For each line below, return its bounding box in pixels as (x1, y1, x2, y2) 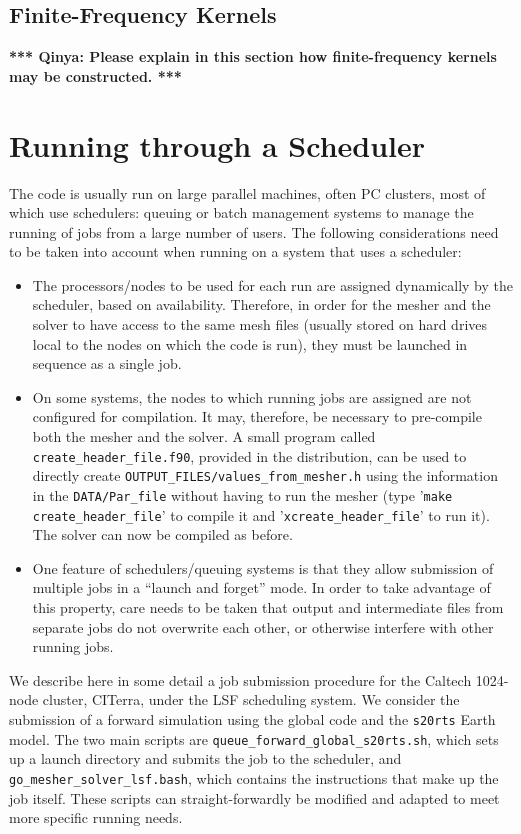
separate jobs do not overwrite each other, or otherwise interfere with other (32, 616, 494, 637)
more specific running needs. (9, 807, 183, 828)
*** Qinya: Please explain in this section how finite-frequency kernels (9, 46, 497, 67)
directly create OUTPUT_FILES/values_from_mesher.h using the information (32, 465, 498, 486)
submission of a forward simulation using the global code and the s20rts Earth (9, 709, 496, 730)
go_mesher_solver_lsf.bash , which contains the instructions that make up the (9, 767, 499, 788)
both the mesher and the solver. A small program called (32, 426, 376, 447)
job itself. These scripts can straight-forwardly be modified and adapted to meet (9, 787, 500, 808)
